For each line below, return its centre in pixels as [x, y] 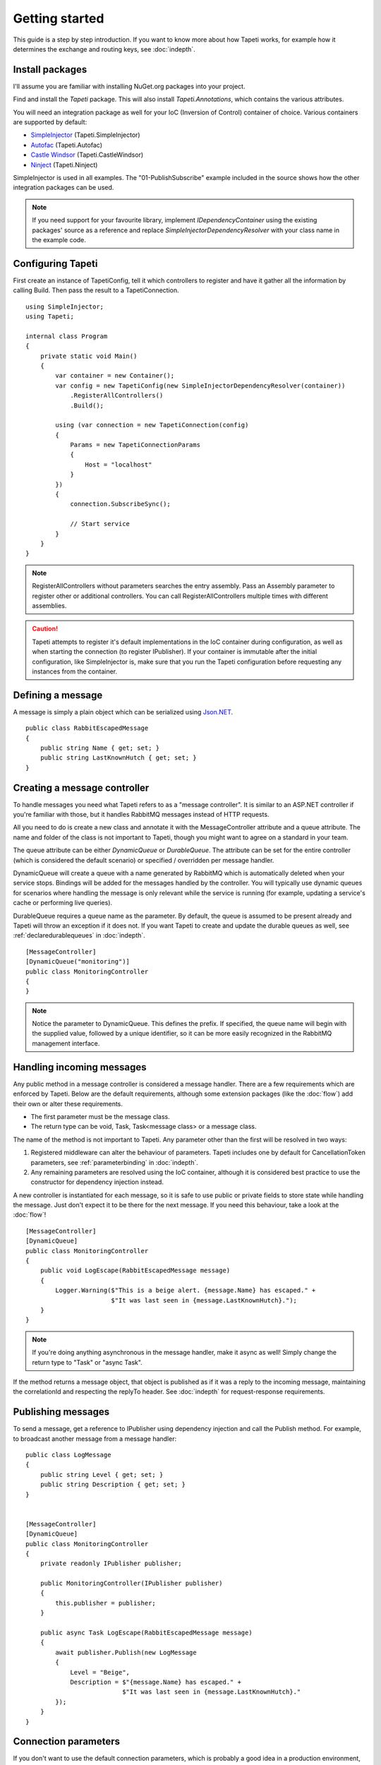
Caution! [45, 629]
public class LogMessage [68, 1455]
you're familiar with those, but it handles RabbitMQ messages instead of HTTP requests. [141, 815]
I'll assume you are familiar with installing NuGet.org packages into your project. [129, 86]
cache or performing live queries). [63, 903]
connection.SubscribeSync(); [120, 504]
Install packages [50, 70]
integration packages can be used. [64, 188]
